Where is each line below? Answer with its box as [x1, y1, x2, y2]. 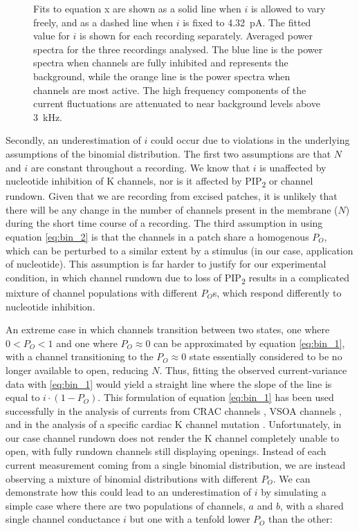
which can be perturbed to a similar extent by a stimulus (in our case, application [6, 243, 353, 257]
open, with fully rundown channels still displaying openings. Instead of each [6, 444, 326, 458]
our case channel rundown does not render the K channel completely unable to [6, 430, 340, 445]
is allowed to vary [250, 1, 326, 15]
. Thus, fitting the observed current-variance [159, 362, 347, 377]
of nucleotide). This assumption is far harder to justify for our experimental [6, 257, 326, 271]
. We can [273, 471, 311, 485]
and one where [56, 335, 118, 350]
